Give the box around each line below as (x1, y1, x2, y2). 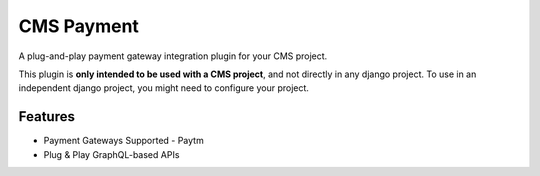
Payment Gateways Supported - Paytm (43, 135, 204, 147)
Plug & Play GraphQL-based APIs (43, 148, 180, 160)
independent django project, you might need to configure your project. (18, 82, 310, 94)
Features (18, 108, 75, 125)
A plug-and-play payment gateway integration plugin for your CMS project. (18, 50, 328, 62)
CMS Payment (18, 15, 140, 37)
